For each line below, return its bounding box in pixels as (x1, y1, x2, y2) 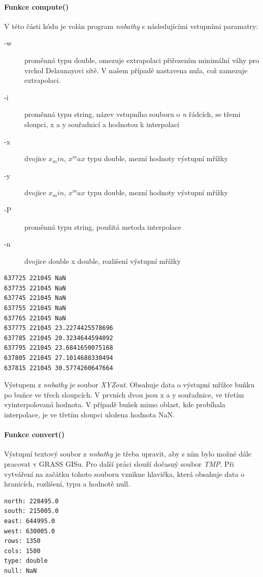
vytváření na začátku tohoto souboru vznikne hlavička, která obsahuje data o (4, 468, 245, 479)
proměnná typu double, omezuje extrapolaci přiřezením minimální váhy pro (24, 54, 259, 65)
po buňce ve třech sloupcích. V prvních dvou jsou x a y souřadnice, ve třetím (4, 389, 244, 400)
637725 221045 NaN (4, 275, 66, 282)
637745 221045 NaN (4, 294, 66, 302)
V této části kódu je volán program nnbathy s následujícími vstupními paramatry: (4, 20, 258, 31)
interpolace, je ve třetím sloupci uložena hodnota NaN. (4, 409, 175, 420)
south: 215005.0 (4, 507, 59, 515)
